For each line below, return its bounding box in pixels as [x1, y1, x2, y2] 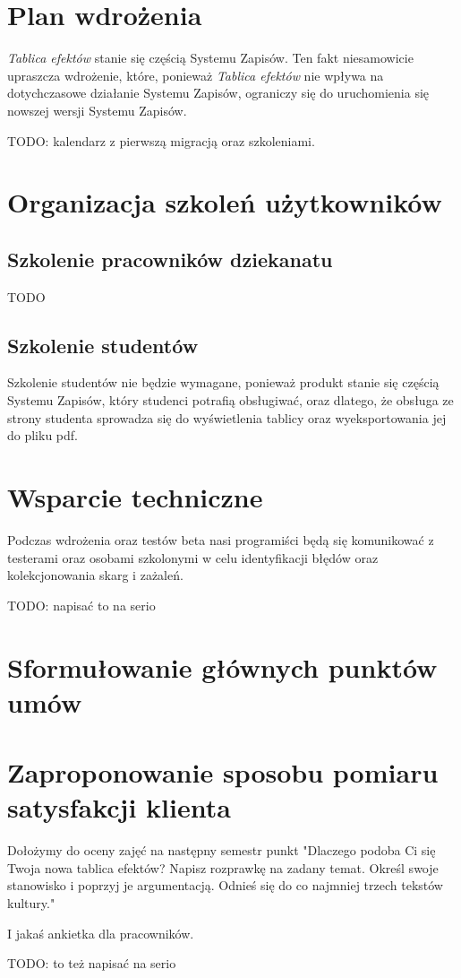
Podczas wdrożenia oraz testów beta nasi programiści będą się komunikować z [7, 530, 434, 549]
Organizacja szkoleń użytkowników [7, 184, 442, 221]
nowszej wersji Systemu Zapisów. [7, 100, 187, 119]
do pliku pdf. [7, 426, 78, 445]
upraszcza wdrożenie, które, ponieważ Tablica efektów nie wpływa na [7, 65, 384, 84]
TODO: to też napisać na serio [7, 954, 176, 973]
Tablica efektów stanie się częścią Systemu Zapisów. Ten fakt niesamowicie [7, 48, 414, 67]
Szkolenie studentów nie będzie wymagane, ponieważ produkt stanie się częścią [7, 373, 440, 392]
